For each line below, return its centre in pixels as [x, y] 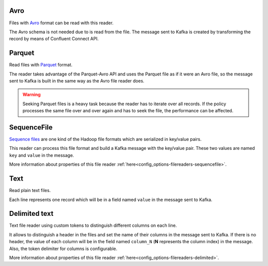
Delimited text [31, 214]
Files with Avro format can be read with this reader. [61, 23]
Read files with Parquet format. [41, 65]
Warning [32, 95]
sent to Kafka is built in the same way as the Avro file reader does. [77, 81]
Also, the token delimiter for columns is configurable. [63, 249]
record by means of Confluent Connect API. [54, 39]
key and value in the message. [42, 155]
